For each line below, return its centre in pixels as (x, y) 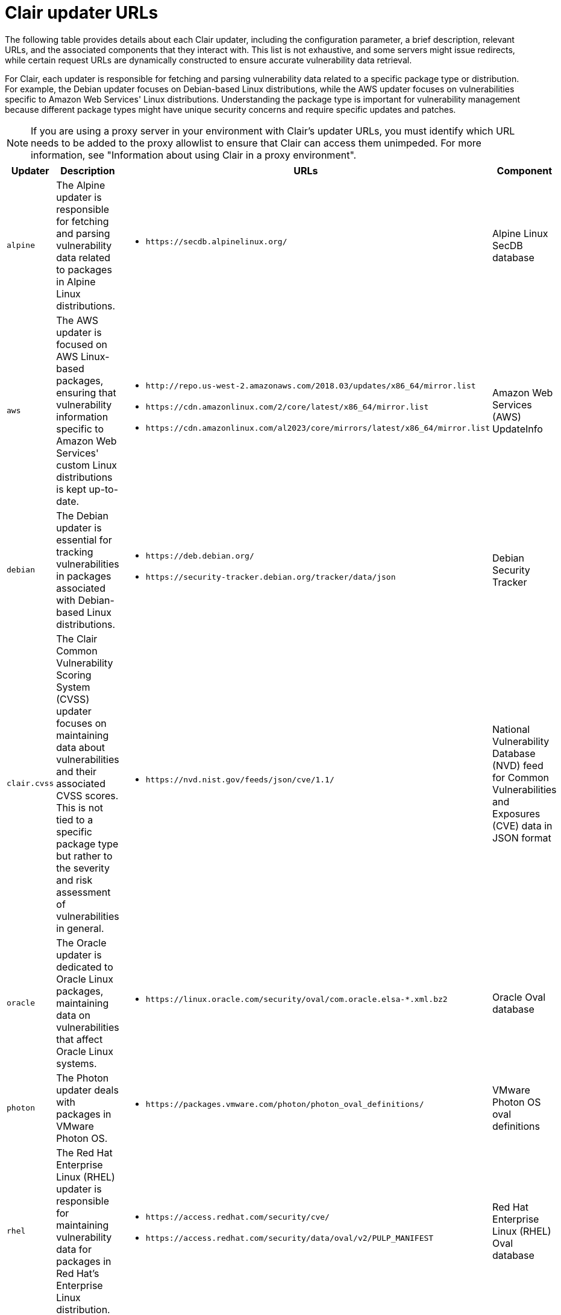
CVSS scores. (87, 795)
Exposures (516, 813)
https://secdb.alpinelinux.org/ (216, 242)
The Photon (83, 1078)
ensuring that (86, 392)
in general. (80, 928)
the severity (83, 868)
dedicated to (85, 967)
